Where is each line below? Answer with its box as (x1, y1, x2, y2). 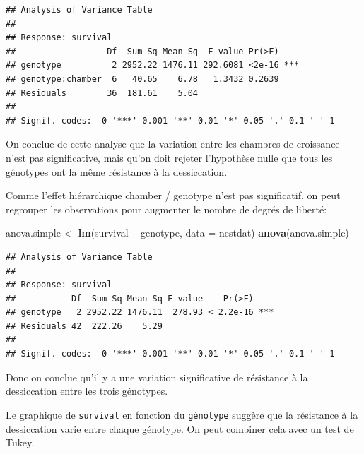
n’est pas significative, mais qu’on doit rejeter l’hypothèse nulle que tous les (6, 150, 333, 165)
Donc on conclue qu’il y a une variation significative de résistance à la (6, 369, 308, 384)
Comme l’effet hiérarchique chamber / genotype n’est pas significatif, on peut (6, 188, 341, 203)
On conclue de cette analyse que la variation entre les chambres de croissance (6, 136, 340, 151)
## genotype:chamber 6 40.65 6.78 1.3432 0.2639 (6, 73, 279, 84)
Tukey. (6, 435, 35, 450)
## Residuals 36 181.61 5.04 (6, 88, 199, 98)
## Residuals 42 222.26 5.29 (6, 321, 163, 331)
